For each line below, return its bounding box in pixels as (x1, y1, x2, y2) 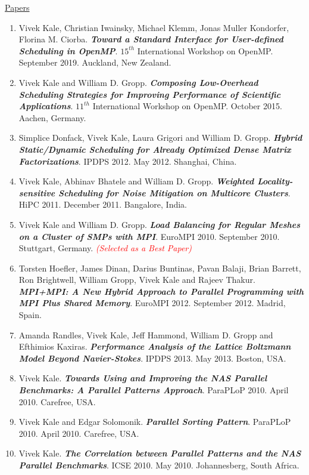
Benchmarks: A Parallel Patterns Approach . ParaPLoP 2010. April (18, 384, 289, 396)
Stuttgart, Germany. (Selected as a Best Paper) (18, 242, 192, 254)
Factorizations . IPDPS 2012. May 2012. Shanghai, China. (18, 155, 237, 167)
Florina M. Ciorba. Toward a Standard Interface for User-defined (18, 33, 283, 45)
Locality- (257, 175, 293, 187)
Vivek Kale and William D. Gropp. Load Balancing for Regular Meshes (18, 218, 300, 230)
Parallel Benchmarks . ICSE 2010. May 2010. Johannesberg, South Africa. (18, 459, 299, 471)
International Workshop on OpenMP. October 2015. (92, 100, 282, 112)
